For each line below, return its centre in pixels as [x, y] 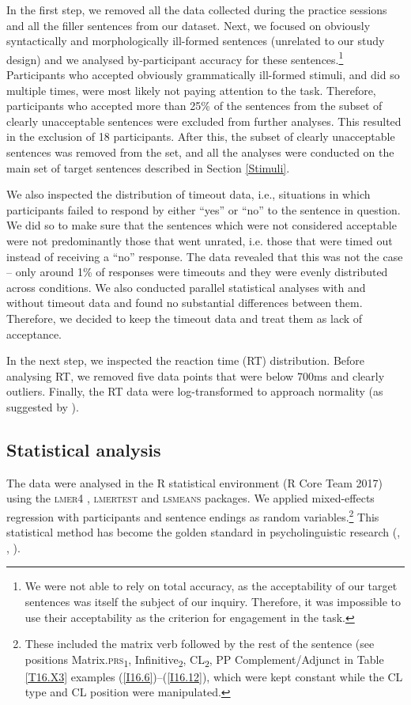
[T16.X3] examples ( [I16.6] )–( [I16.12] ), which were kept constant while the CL [214, 676]
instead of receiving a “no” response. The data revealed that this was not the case [205, 256]
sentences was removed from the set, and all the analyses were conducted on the [200, 152]
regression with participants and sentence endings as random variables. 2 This [193, 515]
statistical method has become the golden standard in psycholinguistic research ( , [204, 532]
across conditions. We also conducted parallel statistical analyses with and [186, 287]
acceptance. [34, 334]
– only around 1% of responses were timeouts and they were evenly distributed [197, 272]
